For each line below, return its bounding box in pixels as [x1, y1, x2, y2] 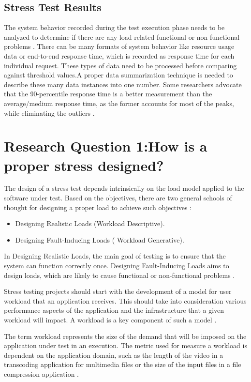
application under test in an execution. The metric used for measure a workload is [4, 340, 247, 351]
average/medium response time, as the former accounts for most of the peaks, [4, 98, 234, 108]
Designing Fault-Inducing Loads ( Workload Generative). [15, 234, 184, 244]
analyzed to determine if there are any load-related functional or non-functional [4, 31, 240, 42]
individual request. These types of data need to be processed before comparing [4, 60, 237, 70]
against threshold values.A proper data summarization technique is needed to [4, 70, 233, 80]
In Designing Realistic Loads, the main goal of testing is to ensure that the [4, 251, 226, 261]
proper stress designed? [4, 155, 164, 175]
